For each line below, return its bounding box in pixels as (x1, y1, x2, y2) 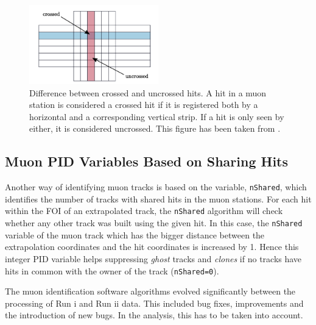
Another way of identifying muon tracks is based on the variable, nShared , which (5, 180, 307, 193)
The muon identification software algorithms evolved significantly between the (5, 285, 296, 298)
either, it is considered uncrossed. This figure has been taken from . (29, 122, 281, 135)
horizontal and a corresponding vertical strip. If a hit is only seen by (29, 110, 284, 123)
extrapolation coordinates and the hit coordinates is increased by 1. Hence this (5, 240, 299, 253)
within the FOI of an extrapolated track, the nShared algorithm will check (5, 204, 283, 217)
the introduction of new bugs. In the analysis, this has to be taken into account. (5, 309, 303, 321)
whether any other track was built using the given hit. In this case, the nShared (5, 216, 303, 229)
